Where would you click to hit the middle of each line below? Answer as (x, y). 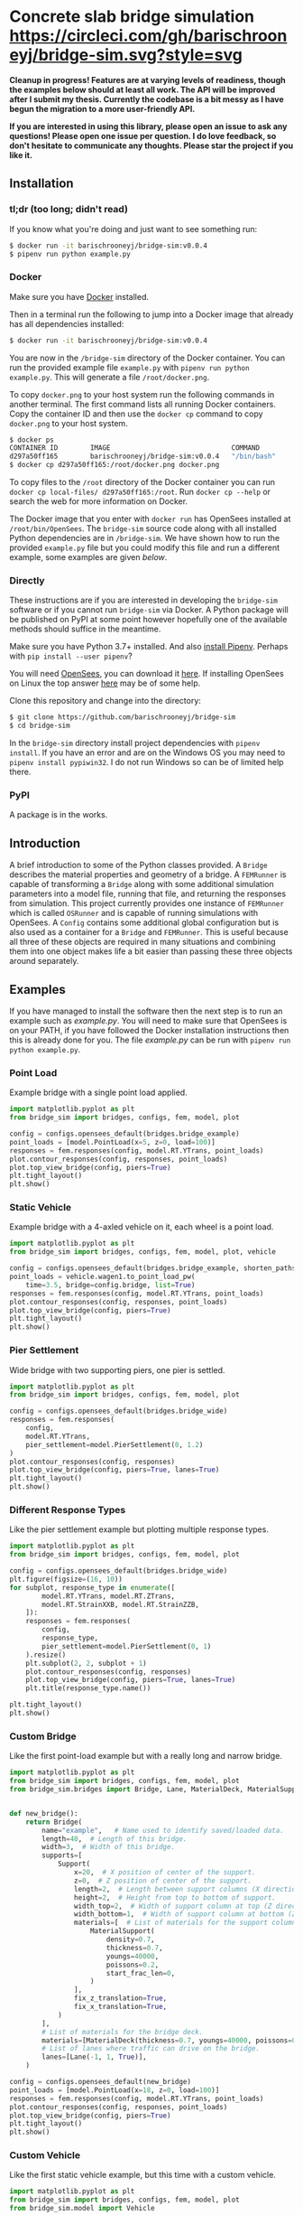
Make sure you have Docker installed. (79, 296)
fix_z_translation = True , (120, 1998)
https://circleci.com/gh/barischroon (148, 36)
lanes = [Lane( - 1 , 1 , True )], (94, 2057)
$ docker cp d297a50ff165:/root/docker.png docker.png (115, 465)
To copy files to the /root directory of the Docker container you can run (142, 482)
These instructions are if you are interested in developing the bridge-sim (143, 600)
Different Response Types (68, 1509)
